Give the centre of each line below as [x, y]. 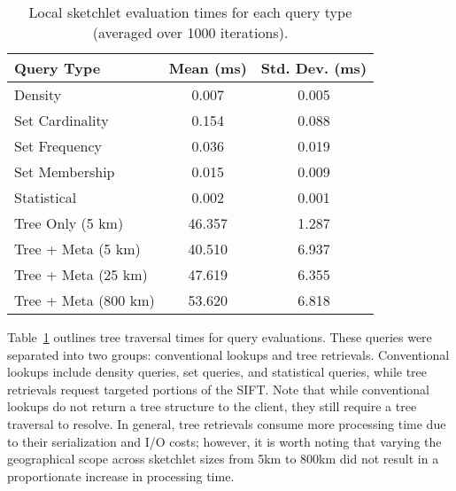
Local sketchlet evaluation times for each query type [190, 12]
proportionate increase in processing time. [121, 475]
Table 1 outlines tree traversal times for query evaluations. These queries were [220, 337]
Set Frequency [58, 146]
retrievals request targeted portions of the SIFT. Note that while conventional [219, 389]
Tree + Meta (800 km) [85, 300]
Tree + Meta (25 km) [81, 274]
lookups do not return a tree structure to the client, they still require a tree [212, 406]
